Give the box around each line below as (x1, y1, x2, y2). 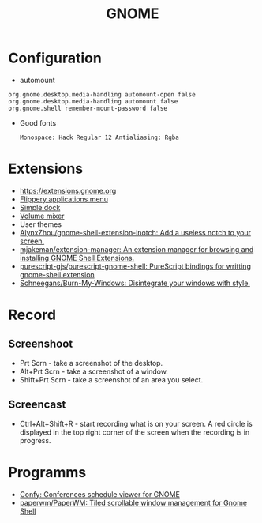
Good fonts (19, 118, 57, 127)
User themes (19, 219, 62, 229)
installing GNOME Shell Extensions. (19, 253, 135, 262)
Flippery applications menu (19, 194, 109, 204)
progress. (19, 435, 51, 445)
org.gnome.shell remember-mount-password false (8, 104, 168, 112)
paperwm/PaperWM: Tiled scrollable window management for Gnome (19, 498, 247, 507)
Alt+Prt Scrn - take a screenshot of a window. (19, 367, 168, 376)
